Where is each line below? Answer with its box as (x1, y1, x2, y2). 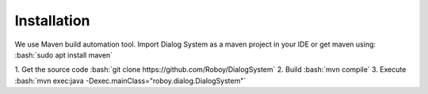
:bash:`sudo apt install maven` (14, 50, 113, 59)
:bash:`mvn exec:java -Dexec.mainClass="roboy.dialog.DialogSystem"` (14, 76, 246, 85)
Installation (14, 12, 90, 29)
